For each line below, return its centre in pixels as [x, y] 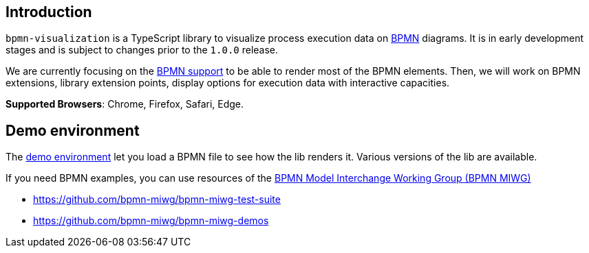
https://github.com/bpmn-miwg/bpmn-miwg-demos [151, 221]
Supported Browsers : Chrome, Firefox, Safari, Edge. [125, 104]
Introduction [49, 12]
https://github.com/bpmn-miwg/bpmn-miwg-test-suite [157, 200]
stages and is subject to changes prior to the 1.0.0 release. [142, 50]
